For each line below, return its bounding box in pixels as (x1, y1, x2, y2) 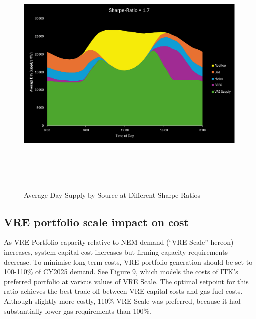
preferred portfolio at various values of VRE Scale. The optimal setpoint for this (4, 276, 249, 286)
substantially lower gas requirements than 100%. (4, 305, 151, 316)
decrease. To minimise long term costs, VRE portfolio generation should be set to (4, 256, 253, 267)
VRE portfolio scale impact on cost (4, 214, 189, 229)
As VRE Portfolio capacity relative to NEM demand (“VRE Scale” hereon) (4, 237, 234, 247)
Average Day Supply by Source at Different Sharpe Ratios (24, 189, 201, 200)
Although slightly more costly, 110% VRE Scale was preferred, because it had (4, 296, 241, 306)
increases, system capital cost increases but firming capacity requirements (4, 247, 228, 257)
